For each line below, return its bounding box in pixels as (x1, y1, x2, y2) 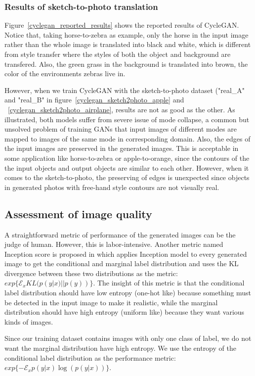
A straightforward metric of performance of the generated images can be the (4, 229, 236, 239)
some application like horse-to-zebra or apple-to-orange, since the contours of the (4, 152, 250, 163)
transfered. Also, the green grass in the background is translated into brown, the (4, 58, 248, 69)
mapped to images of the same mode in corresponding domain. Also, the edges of (4, 133, 251, 143)
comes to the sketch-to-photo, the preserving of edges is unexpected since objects (4, 172, 250, 183)
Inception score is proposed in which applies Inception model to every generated (4, 248, 247, 259)
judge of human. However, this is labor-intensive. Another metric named (4, 239, 223, 249)
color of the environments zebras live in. (4, 68, 126, 79)
